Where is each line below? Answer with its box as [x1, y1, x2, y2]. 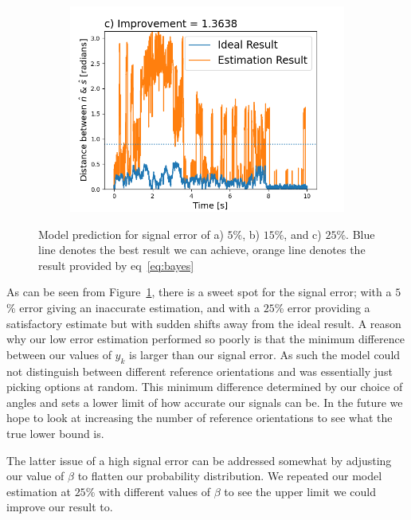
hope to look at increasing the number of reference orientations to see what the [6, 409, 393, 426]
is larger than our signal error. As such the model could [129, 346, 401, 362]
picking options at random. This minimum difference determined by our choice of [6, 378, 403, 395]
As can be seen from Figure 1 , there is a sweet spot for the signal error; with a [6, 283, 392, 300]
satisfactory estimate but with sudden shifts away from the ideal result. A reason [6, 315, 401, 331]
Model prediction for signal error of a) [38, 225, 224, 242]
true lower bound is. [6, 424, 104, 441]
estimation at [6, 483, 71, 499]
